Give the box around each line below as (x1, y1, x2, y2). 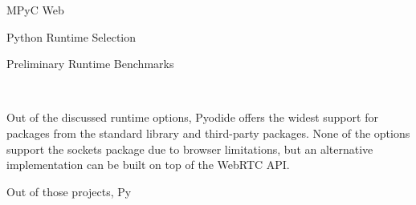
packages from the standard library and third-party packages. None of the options (6, 124, 410, 141)
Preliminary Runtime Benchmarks (6, 55, 174, 72)
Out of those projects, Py (6, 183, 132, 199)
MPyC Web (6, 2, 64, 18)
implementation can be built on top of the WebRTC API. (6, 156, 290, 173)
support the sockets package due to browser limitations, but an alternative (6, 140, 373, 157)
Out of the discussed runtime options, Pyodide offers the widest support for (6, 109, 378, 126)
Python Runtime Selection (6, 28, 137, 45)
